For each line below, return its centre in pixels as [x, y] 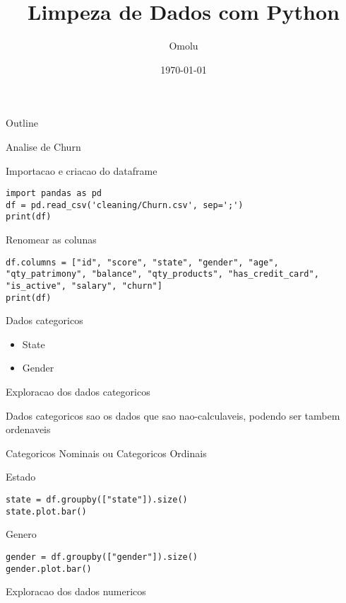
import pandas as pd [54, 194]
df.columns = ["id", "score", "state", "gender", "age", [142, 262]
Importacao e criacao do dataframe [82, 170]
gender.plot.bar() [49, 569]
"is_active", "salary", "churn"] [84, 286]
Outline [22, 123]
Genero [21, 534]
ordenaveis [28, 429]
